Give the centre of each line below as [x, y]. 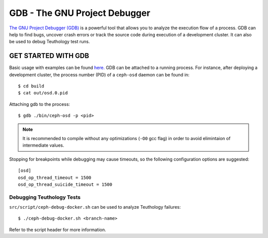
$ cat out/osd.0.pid [43, 93]
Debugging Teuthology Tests [45, 197]
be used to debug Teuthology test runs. [50, 42]
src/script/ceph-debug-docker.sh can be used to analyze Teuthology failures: [95, 207]
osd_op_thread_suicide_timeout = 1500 [65, 184]
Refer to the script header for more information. [58, 230]
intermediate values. [43, 145]
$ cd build [31, 86]
